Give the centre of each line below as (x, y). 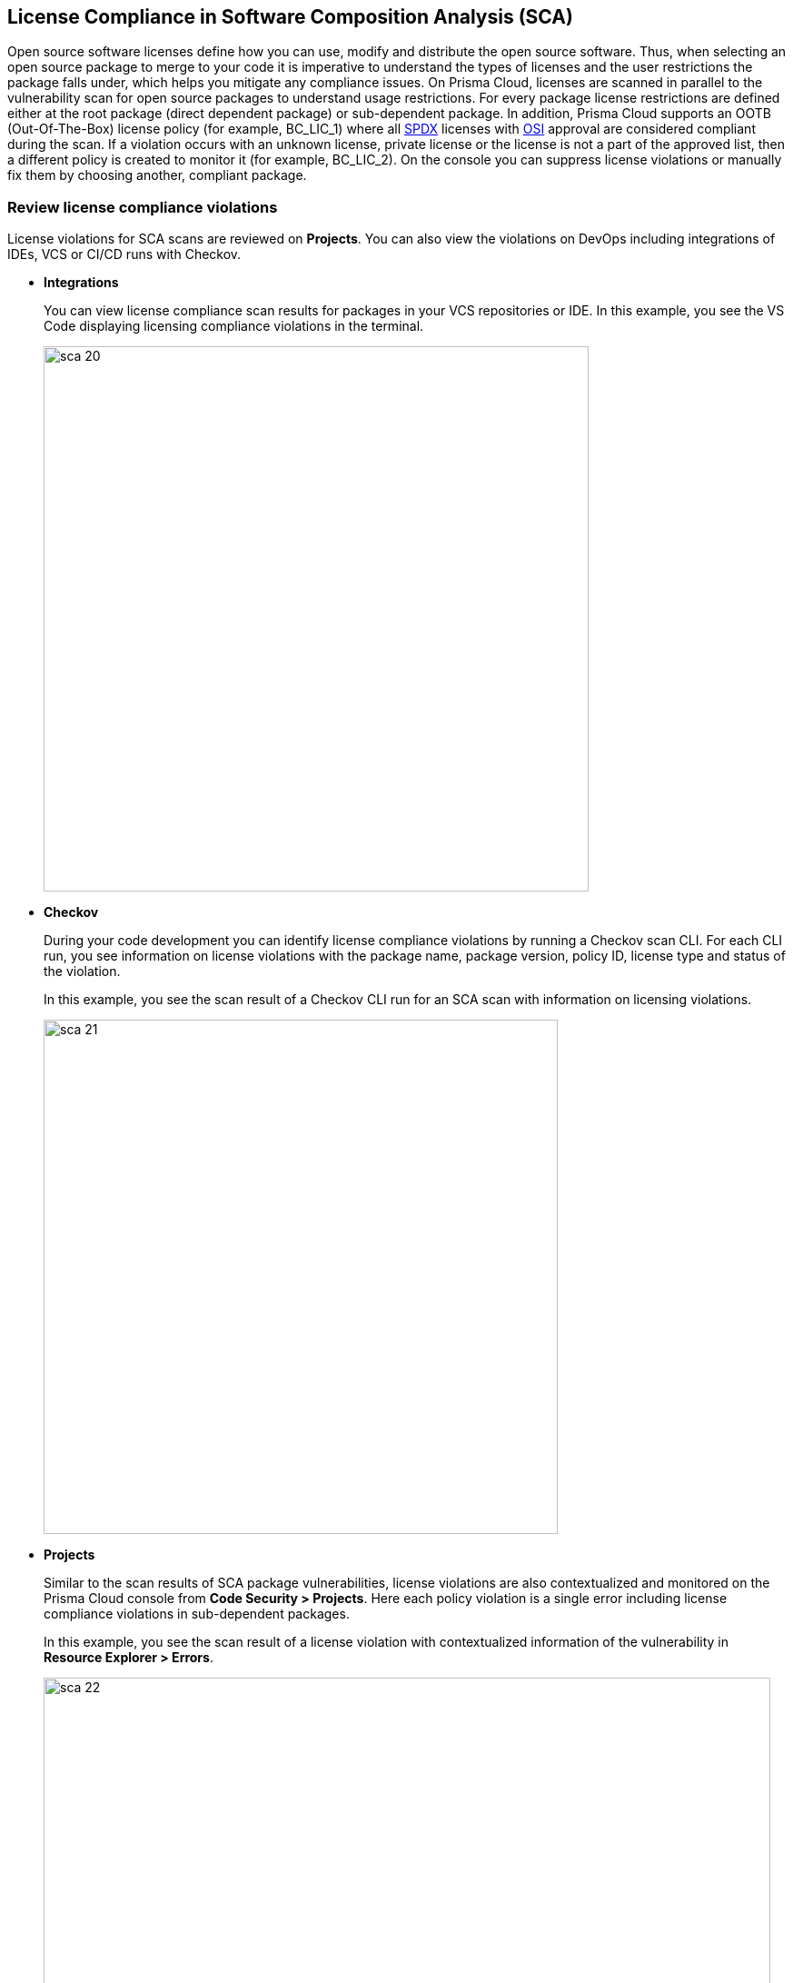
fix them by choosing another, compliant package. (157, 175)
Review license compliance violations (143, 207)
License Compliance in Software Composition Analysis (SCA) (290, 17)
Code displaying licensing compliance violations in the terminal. (234, 326)
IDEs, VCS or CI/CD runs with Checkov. (124, 254)
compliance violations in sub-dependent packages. (197, 1614)
